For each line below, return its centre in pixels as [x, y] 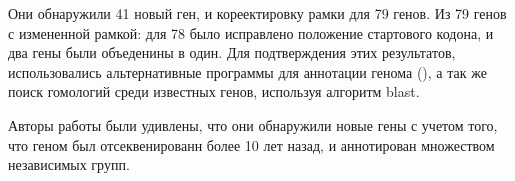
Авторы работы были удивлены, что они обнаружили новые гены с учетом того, [253, 124]
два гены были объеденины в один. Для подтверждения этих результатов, [232, 52]
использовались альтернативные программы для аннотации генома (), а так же [247, 71]
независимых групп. [69, 164]
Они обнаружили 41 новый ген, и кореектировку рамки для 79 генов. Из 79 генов [257, 13]
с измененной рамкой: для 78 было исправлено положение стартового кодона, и [251, 32]
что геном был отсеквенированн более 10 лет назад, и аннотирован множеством [251, 144]
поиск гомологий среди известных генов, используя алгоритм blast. [214, 91]
